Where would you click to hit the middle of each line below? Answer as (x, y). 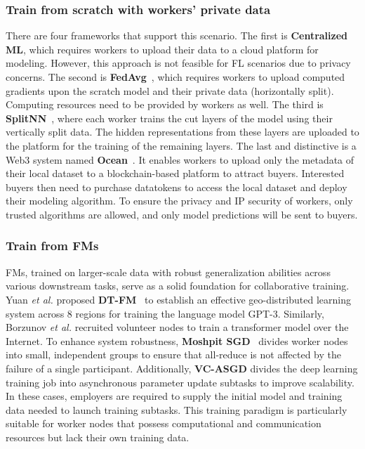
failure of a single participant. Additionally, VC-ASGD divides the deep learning (182, 368)
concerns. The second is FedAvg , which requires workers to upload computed (175, 77)
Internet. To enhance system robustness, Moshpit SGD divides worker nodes (177, 340)
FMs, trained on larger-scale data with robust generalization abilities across (168, 272)
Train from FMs (52, 246)
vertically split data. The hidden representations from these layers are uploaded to (182, 132)
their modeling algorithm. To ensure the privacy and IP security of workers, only (179, 201)
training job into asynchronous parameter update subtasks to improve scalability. (180, 382)
